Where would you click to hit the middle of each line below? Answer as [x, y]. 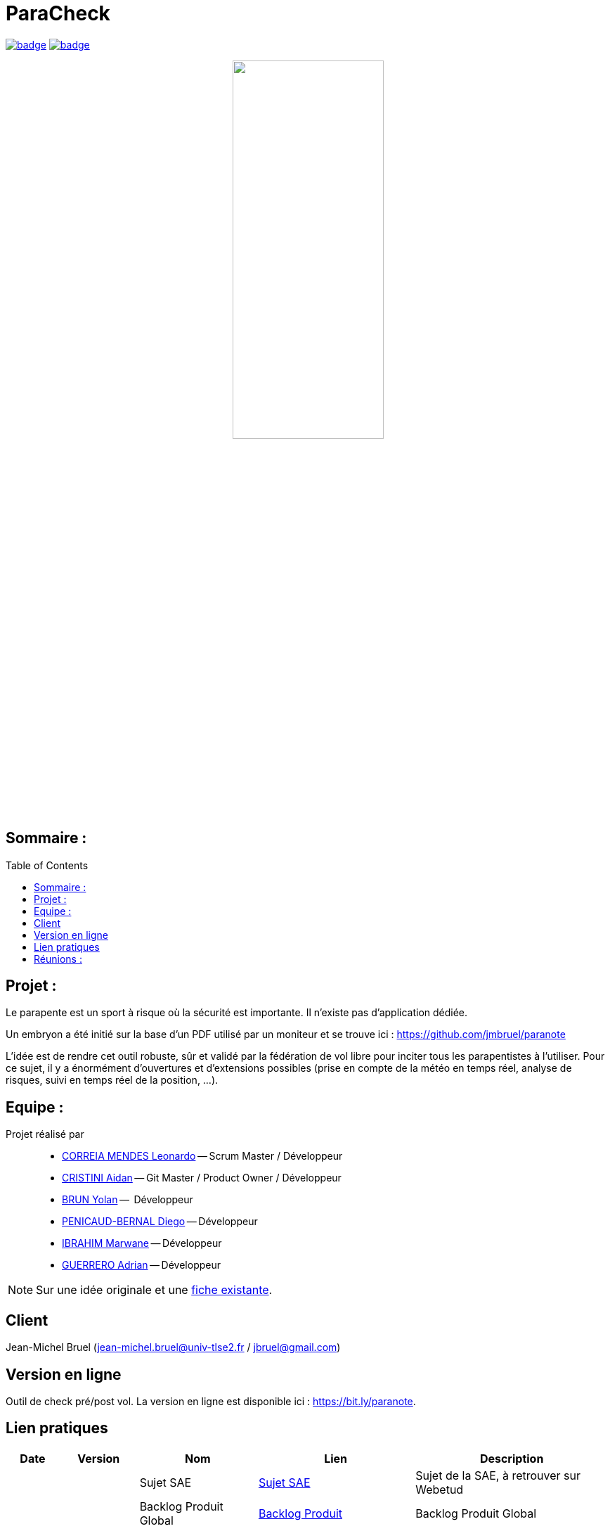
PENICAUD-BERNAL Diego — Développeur [160, 1222]
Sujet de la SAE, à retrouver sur [498, 1475]
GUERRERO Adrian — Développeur [142, 1265]
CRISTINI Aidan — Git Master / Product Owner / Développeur [202, 1178]
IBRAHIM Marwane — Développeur [142, 1243]
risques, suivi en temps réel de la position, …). [112, 1080]
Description [512, 1458]
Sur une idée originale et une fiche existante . [154, 1290]
